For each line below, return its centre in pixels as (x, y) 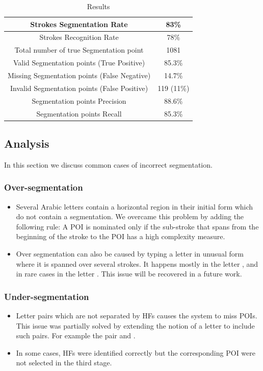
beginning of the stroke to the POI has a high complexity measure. (121, 236)
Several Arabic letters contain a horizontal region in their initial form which (135, 206)
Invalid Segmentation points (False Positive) (79, 88)
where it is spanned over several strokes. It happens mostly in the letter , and (137, 263)
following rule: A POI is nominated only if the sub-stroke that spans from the (137, 226)
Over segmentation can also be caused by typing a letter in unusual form (130, 253)
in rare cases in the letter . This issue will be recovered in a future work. (129, 274)
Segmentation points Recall (79, 113)
